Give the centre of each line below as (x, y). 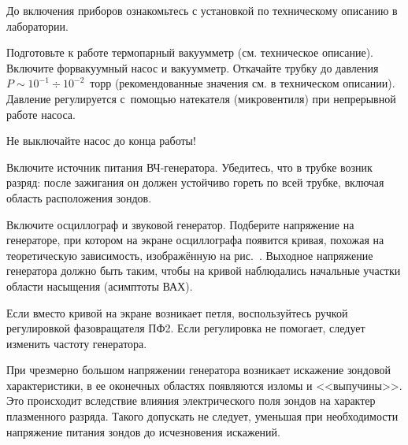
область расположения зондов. (79, 197)
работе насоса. (41, 114)
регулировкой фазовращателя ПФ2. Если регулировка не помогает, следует (186, 328)
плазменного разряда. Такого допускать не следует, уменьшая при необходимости (202, 416)
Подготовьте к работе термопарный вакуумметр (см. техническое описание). (190, 52)
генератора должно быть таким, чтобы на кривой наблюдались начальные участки (204, 271)
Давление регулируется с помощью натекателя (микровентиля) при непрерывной (201, 98)
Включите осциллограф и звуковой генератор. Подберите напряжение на (180, 224)
